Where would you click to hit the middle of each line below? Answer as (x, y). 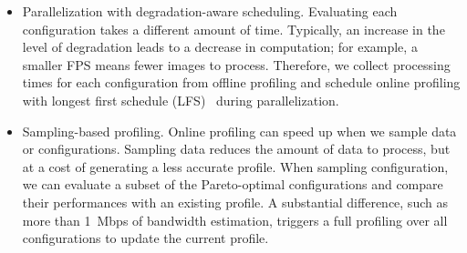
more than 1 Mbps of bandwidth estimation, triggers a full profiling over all (235, 220)
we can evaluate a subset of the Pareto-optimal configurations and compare (233, 184)
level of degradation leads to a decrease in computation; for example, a (220, 47)
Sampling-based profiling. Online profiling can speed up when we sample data (239, 131)
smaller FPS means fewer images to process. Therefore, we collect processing (236, 64)
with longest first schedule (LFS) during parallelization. (181, 100)
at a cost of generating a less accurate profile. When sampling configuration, (235, 166)
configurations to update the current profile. (145, 238)
